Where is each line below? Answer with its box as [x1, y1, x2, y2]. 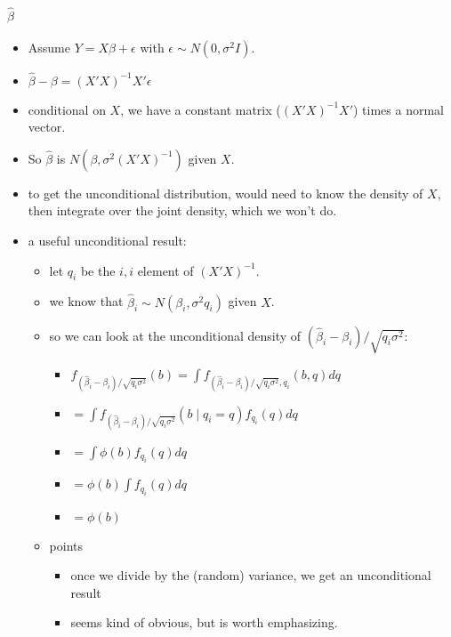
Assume [28, 38, 70, 57]
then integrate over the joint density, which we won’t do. [28, 201, 337, 220]
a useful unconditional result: [28, 231, 187, 250]
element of [137, 261, 194, 279]
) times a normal [353, 100, 445, 118]
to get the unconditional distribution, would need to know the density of [28, 183, 423, 202]
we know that [49, 292, 124, 310]
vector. [28, 117, 66, 136]
